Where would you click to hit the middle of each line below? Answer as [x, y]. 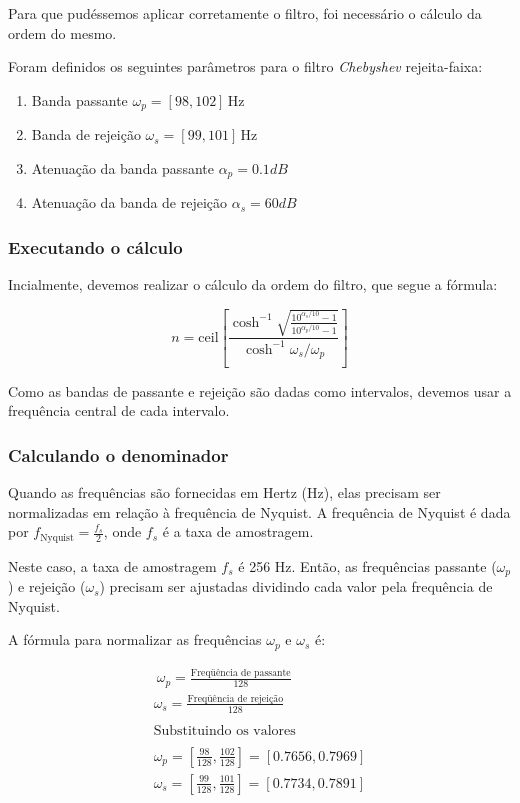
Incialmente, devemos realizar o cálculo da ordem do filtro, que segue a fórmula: [253, 284]
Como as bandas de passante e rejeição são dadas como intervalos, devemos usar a [260, 390]
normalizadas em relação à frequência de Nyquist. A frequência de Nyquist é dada [259, 511]
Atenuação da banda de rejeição [129, 202]
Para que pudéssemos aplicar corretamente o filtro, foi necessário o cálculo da [245, 13]
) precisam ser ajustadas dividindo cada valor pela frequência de [296, 586]
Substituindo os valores [224, 730]
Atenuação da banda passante [122, 167]
